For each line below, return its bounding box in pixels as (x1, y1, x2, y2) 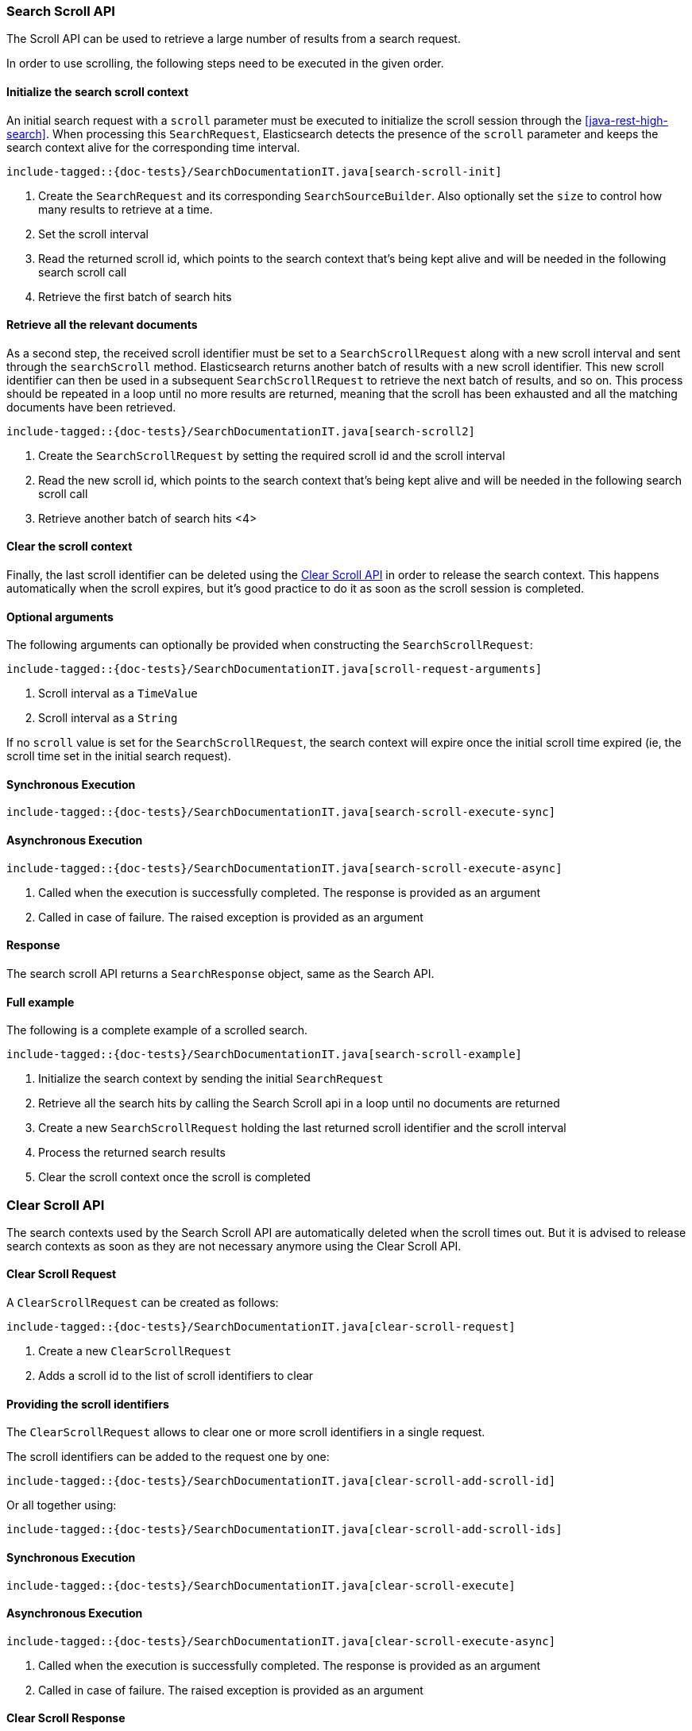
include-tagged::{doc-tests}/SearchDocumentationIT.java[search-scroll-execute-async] (6, 861, 562, 875)
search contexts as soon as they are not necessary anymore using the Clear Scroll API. (6, 1238, 462, 1253)
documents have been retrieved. (6, 400, 176, 414)
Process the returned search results (38, 1146, 226, 1160)
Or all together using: (6, 1498, 117, 1513)
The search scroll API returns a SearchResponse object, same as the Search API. (6, 966, 435, 980)
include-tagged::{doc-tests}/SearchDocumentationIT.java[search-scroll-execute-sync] (6, 806, 556, 819)
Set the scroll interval (38, 226, 149, 241)
